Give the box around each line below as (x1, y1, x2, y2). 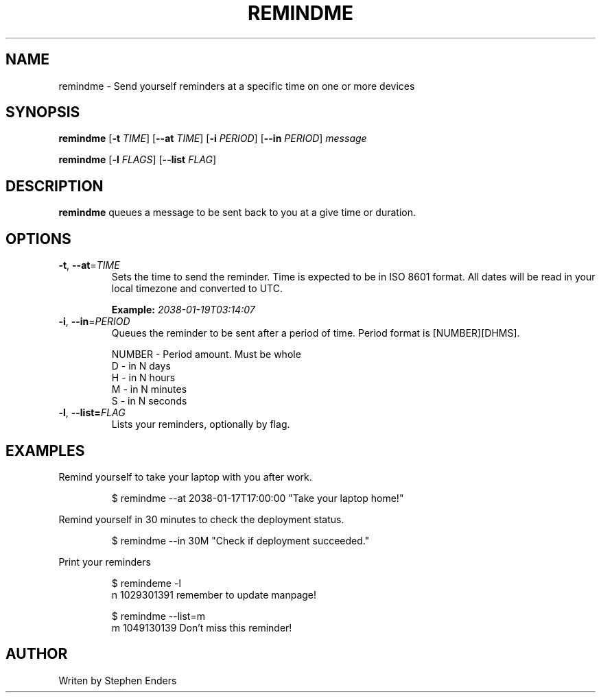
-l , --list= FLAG (58, 407, 126, 419)
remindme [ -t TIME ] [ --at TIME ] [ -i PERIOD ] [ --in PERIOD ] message (58, 132, 367, 145)
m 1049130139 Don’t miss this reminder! (111, 621, 292, 634)
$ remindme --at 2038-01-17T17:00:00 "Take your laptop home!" (111, 492, 404, 504)
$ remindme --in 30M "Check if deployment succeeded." (111, 534, 370, 546)
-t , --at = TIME (58, 259, 120, 272)
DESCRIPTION (5, 177, 104, 195)
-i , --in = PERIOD (58, 315, 130, 328)
